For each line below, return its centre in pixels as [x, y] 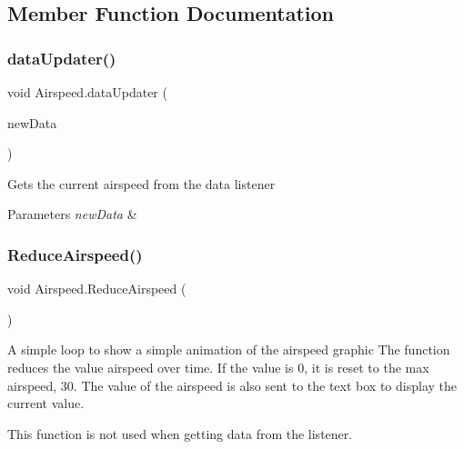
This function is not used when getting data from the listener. [180, 433]
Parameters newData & [72, 214]
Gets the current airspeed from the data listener [141, 183]
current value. [46, 403]
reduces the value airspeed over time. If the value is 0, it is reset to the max [218, 367]
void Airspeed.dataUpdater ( [87, 92]
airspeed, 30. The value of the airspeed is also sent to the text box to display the [232, 385]
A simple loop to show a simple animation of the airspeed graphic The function [229, 349]
